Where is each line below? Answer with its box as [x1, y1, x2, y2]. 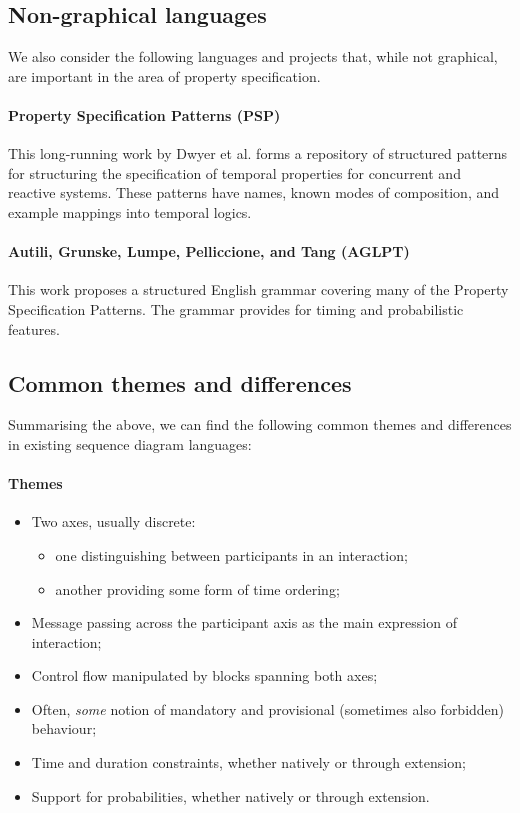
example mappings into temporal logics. [8, 201, 252, 222]
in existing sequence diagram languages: [8, 433, 252, 454]
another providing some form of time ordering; [55, 578, 340, 599]
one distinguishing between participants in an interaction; [55, 544, 408, 565]
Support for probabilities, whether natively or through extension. [31, 785, 430, 806]
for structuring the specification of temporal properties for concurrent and [8, 162, 461, 183]
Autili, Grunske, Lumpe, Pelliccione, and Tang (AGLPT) [8, 241, 410, 262]
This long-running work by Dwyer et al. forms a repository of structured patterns [8, 143, 508, 164]
